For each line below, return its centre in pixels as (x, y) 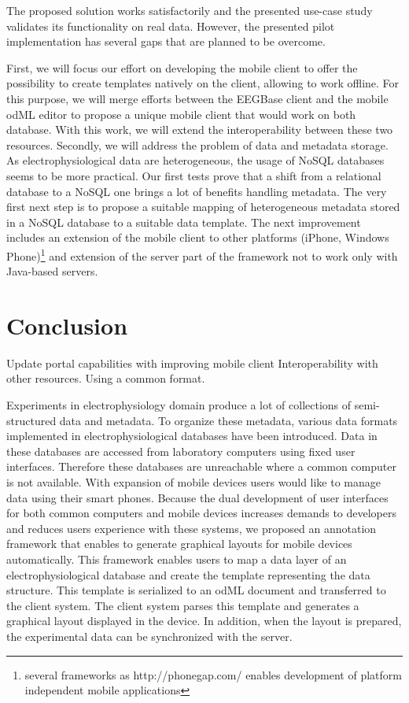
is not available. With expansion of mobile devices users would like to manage (194, 482)
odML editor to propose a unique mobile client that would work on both (181, 114)
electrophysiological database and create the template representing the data (188, 574)
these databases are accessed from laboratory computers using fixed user (181, 451)
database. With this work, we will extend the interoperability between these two (200, 129)
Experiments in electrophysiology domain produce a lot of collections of (179, 405)
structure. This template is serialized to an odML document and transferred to (196, 590)
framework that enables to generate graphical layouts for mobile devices (179, 544)
